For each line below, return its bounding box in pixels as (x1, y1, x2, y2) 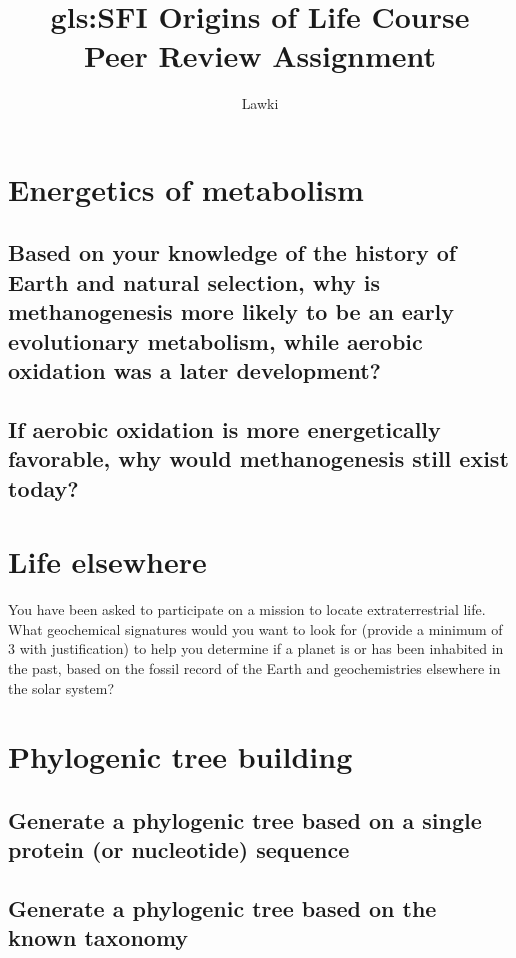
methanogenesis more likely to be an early (8, 296, 455, 327)
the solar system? (8, 677, 115, 698)
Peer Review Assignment (84, 35, 436, 76)
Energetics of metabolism (8, 168, 364, 209)
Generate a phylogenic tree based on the (8, 893, 437, 924)
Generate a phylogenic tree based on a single (8, 804, 482, 835)
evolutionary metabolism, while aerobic (8, 325, 423, 356)
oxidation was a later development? (8, 355, 381, 386)
